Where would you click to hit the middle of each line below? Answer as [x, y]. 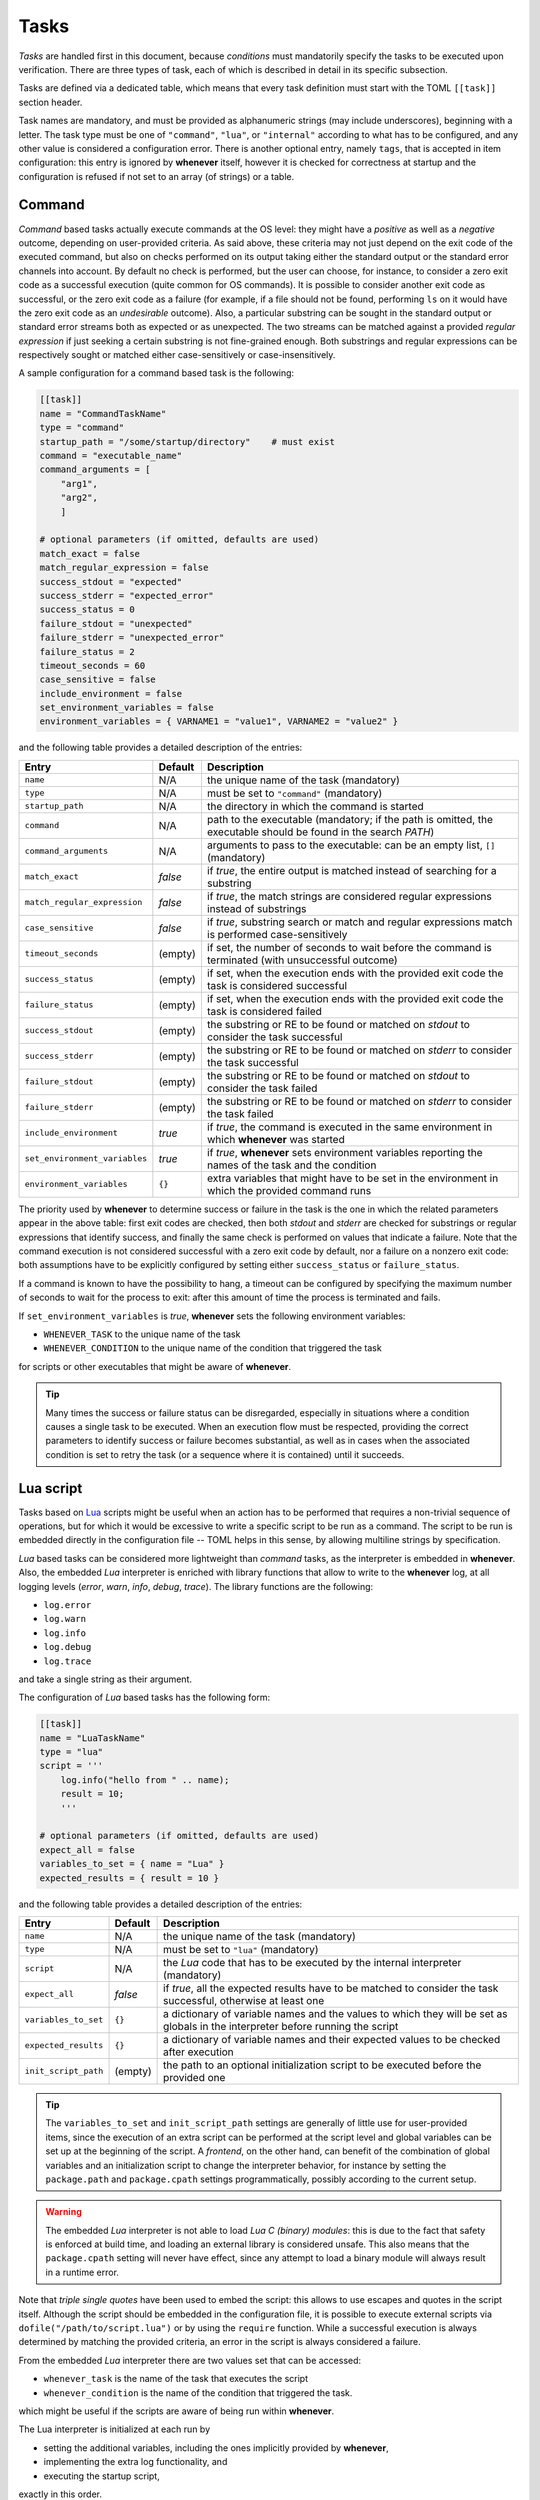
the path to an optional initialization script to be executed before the [322, 2065]
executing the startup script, [101, 2476]
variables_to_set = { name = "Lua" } [132, 1864]
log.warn [65, 1619]
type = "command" [82, 428]
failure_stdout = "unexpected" [116, 623]
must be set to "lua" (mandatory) [241, 1949]
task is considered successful [277, 985]
